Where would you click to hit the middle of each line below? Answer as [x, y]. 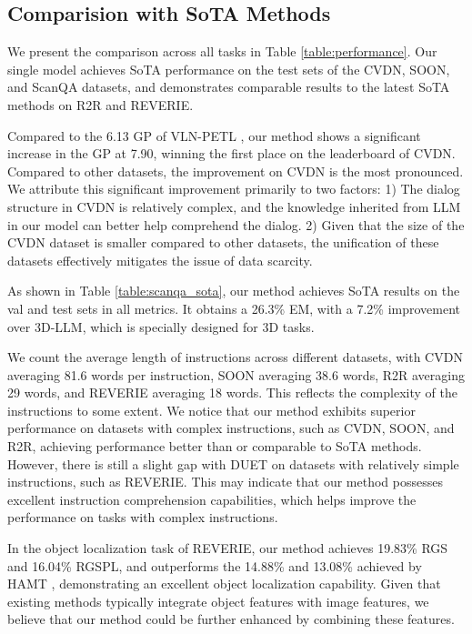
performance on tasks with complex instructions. [143, 517]
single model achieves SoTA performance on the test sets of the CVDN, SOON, [229, 69]
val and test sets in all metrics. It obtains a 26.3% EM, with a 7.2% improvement [234, 308]
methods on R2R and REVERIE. [100, 104]
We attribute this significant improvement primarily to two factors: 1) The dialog [234, 189]
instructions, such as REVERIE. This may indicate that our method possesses [225, 482]
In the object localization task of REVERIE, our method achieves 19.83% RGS [228, 548]
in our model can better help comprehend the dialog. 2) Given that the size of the [236, 224]
